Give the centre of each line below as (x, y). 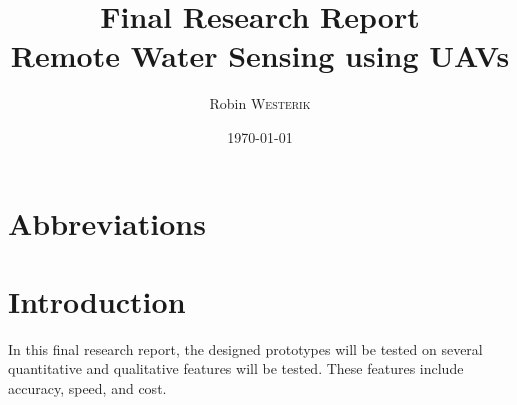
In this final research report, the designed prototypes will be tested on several (245, 348)
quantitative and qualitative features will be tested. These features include (236, 368)
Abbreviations (107, 222)
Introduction (97, 300)
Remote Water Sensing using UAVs (260, 55)
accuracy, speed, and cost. (87, 388)
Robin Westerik (260, 103)
